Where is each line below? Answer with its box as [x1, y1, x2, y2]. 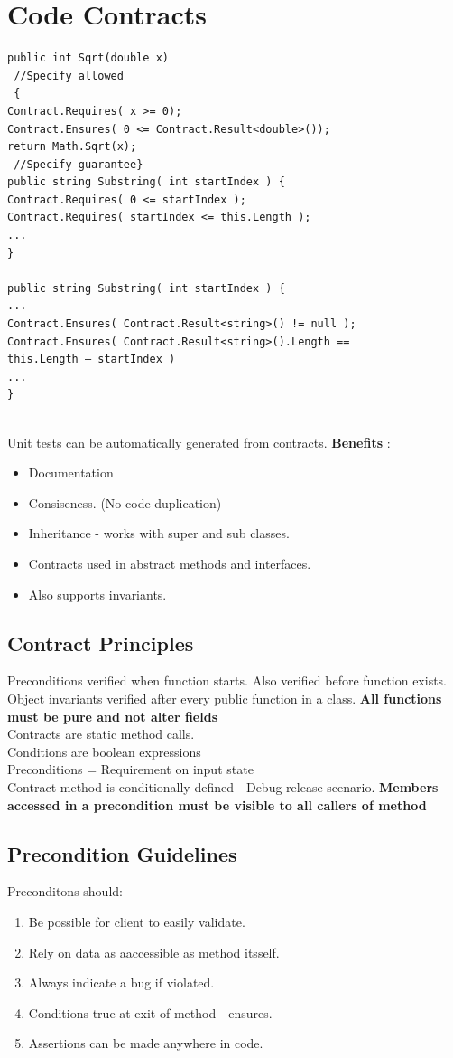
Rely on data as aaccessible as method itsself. [28, 942, 280, 961]
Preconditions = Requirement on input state [7, 760, 254, 779]
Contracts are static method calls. [7, 724, 195, 743]
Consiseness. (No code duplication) [28, 493, 222, 512]
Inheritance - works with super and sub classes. [28, 524, 290, 543]
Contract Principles [7, 628, 194, 657]
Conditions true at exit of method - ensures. [28, 1003, 273, 1022]
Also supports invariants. [28, 584, 167, 603]
